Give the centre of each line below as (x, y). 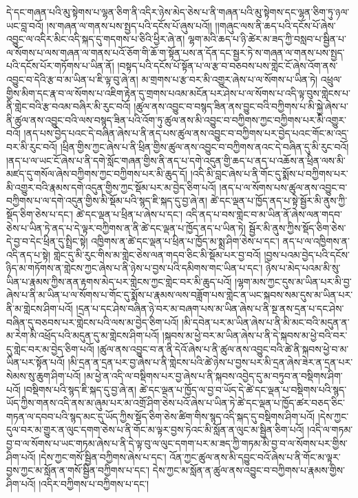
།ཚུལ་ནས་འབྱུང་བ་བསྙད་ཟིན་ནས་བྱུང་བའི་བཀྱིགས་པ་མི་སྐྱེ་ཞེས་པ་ (241, 106)
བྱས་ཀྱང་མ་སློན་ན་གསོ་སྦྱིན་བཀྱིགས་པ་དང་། (78, 470)
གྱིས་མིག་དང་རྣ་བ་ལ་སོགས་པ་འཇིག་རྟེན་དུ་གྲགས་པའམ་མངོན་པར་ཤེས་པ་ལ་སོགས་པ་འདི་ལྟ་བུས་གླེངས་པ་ (178, 93)
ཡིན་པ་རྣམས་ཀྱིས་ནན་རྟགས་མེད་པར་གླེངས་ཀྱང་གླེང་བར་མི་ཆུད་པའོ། (119, 281)
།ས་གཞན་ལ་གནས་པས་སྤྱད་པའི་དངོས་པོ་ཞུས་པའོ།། (129, 25)
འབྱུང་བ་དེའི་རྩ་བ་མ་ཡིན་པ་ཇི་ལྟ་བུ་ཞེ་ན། (72, 79)
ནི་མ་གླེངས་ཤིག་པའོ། (40, 308)
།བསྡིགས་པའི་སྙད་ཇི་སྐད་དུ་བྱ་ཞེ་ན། (80, 389)
